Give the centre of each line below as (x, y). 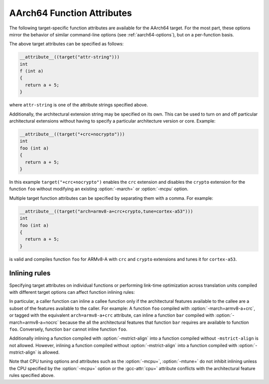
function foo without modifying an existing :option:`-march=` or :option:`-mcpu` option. (99, 189)
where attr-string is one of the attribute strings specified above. (78, 105)
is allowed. (49, 352)
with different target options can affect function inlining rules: (72, 292)
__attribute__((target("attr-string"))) (69, 57)
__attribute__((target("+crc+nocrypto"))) (72, 134)
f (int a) (32, 71)
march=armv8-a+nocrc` (34, 322)
